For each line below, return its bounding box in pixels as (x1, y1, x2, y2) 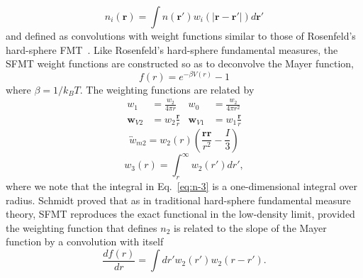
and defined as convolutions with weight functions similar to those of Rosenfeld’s (6, 28, 356, 43)
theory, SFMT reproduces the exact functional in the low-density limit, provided (6, 206, 355, 221)
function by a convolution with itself (6, 234, 164, 249)
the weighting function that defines (6, 220, 157, 235)
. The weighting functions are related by (79, 82, 255, 96)
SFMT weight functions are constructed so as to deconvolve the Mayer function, (6, 56, 354, 71)
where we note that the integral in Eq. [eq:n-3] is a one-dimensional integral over (6, 179, 357, 194)
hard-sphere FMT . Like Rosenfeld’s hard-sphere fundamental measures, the (6, 42, 338, 57)
